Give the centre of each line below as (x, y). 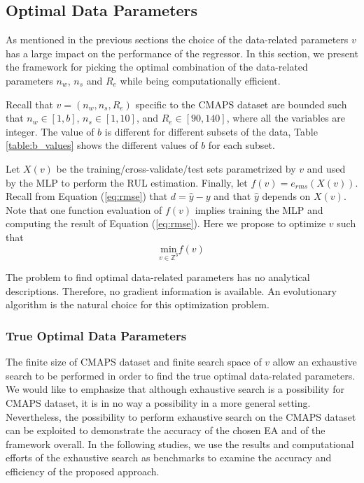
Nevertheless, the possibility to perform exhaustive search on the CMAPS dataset (181, 416)
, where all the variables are (286, 118)
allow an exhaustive (315, 362)
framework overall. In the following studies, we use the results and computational (180, 444)
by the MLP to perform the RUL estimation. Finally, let (127, 182)
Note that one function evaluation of (84, 209)
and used (326, 168)
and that (232, 196)
